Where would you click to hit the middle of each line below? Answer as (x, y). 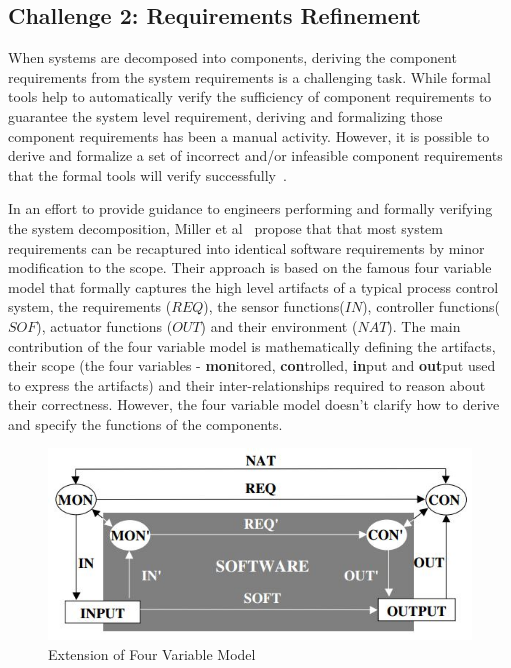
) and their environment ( (279, 325)
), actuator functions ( (104, 325)
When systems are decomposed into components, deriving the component (232, 57)
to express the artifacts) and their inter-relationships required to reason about (247, 384)
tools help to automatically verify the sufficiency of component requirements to (250, 96)
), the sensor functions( (274, 306)
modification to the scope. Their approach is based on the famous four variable (250, 267)
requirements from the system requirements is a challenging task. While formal (249, 76)
